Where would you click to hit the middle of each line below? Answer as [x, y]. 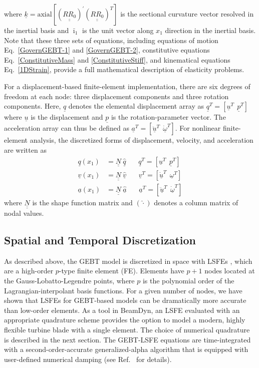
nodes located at [230, 271]
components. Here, [33, 106]
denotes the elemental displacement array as [136, 106]
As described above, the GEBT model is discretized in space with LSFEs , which [128, 261]
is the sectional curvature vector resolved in [187, 14]
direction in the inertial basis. [210, 30]
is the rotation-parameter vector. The [168, 117]
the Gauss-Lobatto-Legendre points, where [69, 281]
